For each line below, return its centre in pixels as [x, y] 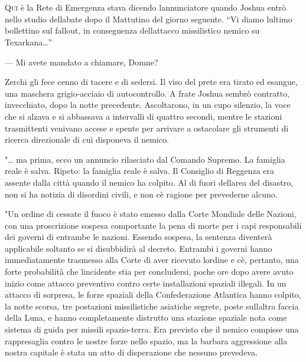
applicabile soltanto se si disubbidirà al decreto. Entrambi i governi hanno [139, 248]
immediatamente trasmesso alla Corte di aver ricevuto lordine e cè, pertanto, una [152, 260]
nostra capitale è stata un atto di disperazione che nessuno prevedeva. [131, 352]
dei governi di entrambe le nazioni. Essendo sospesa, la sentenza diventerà [139, 237]
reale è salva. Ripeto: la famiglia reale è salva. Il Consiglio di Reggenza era [140, 171]
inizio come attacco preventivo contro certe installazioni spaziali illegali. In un [146, 283]
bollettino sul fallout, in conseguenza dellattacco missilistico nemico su [132, 30]
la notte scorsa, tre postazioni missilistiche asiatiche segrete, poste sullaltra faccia [152, 306]
